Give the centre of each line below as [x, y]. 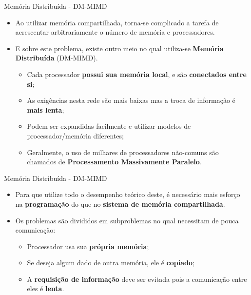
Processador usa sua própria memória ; [88, 246]
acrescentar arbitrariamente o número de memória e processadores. [115, 32]
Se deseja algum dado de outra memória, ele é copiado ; [111, 263]
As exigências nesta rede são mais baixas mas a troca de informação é [131, 100]
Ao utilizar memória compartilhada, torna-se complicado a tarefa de [117, 22]
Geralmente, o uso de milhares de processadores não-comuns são [123, 152]
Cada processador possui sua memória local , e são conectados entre [137, 74]
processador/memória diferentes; [75, 135]
